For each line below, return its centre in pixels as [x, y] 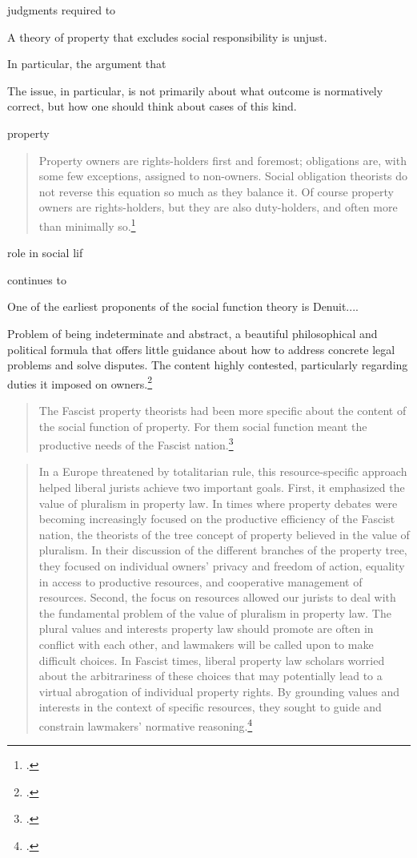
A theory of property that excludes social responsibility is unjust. [167, 36]
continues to [37, 279]
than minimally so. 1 [87, 224]
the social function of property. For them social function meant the [203, 426]
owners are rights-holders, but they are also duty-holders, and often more [218, 207]
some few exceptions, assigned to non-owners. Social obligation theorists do [223, 176]
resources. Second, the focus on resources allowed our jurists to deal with [217, 597]
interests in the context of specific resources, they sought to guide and [210, 707]
